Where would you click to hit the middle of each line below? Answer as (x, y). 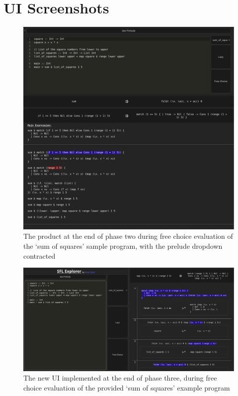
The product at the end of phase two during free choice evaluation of (128, 236)
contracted (40, 255)
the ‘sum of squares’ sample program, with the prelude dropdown (123, 246)
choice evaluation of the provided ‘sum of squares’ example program (127, 387)
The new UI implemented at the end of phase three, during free (120, 378)
